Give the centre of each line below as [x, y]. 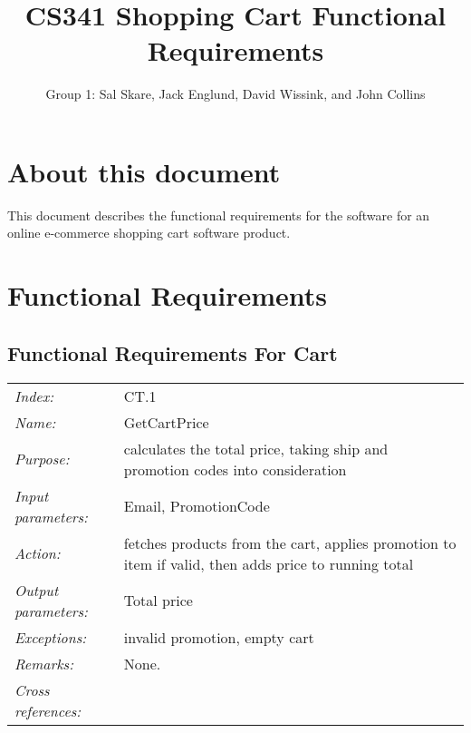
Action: [38, 553]
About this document [144, 171]
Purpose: [42, 459]
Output [37, 590]
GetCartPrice [166, 422]
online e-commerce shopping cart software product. [149, 233]
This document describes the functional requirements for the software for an [219, 215]
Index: [34, 396]
